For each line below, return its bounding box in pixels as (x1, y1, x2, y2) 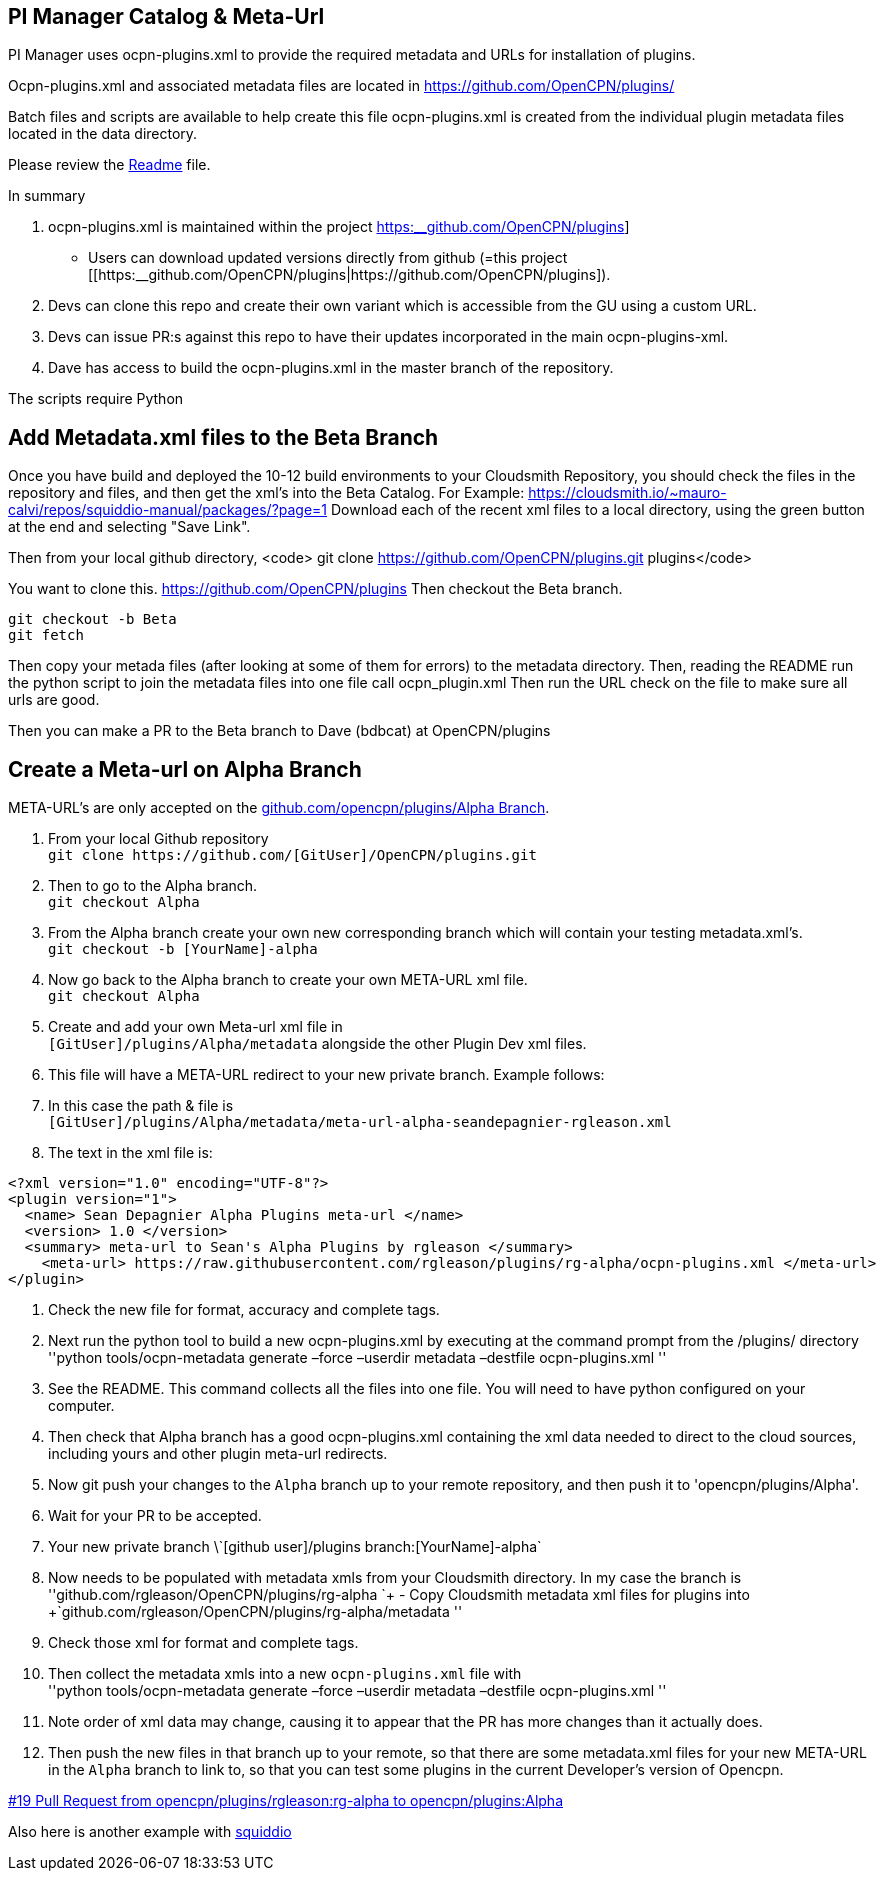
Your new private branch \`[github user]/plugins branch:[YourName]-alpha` (48, 1538, 542, 1556)
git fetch (8, 627, 84, 644)
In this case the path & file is (48, 1097, 234, 1115)
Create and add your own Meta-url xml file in (48, 1018, 343, 1036)
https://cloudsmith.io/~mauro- (528, 484, 727, 502)
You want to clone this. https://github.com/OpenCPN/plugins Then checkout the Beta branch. (8, 580, 623, 598)
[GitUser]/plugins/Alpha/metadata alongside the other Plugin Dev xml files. (48, 1035, 587, 1053)
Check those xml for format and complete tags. (48, 1634, 359, 1652)
